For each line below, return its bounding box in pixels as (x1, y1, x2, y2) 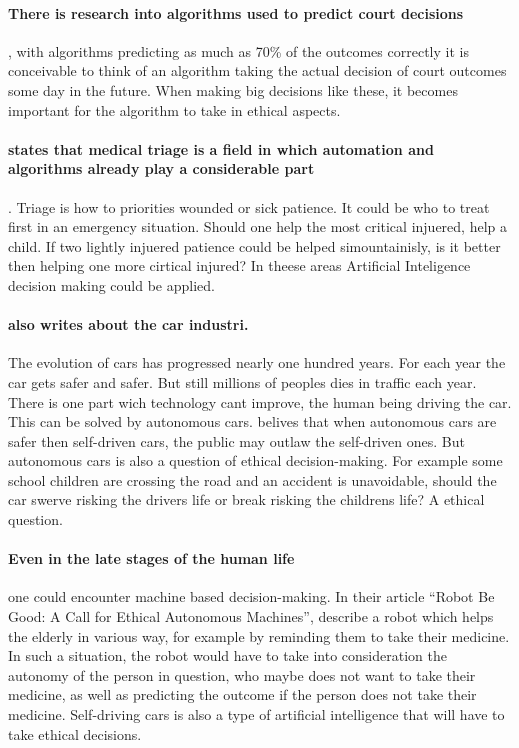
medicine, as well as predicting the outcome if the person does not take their (8, 684, 477, 705)
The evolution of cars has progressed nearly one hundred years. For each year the (8, 352, 506, 373)
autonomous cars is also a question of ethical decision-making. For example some (8, 450, 503, 471)
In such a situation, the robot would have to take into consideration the (8, 645, 447, 666)
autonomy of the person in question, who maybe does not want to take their (8, 664, 476, 685)
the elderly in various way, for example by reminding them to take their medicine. (8, 625, 510, 646)
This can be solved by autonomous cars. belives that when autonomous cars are (8, 411, 497, 432)
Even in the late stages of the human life (8, 548, 295, 569)
